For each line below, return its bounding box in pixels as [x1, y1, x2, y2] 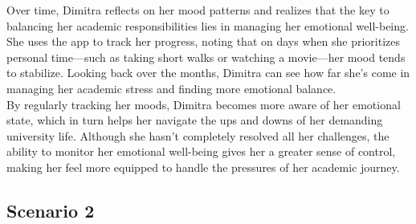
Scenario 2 [6, 198, 95, 222]
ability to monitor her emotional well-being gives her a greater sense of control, [6, 143, 396, 160]
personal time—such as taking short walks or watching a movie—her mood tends [6, 48, 406, 65]
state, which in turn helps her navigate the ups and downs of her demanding [6, 112, 383, 128]
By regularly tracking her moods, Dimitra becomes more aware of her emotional [6, 96, 401, 112]
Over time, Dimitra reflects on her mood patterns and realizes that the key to [6, 2, 389, 18]
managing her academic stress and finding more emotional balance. [6, 79, 336, 96]
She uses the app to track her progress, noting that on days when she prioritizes [6, 33, 400, 50]
